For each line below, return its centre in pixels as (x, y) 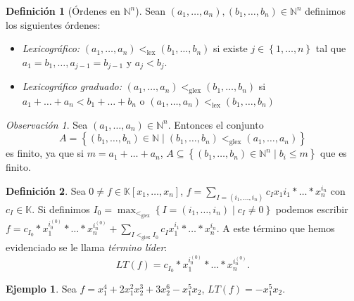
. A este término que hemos (276, 228)
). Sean (151, 11)
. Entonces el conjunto (216, 124)
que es (334, 153)
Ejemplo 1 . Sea (41, 289)
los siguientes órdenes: (53, 24)
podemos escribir (312, 209)
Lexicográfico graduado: (72, 86)
